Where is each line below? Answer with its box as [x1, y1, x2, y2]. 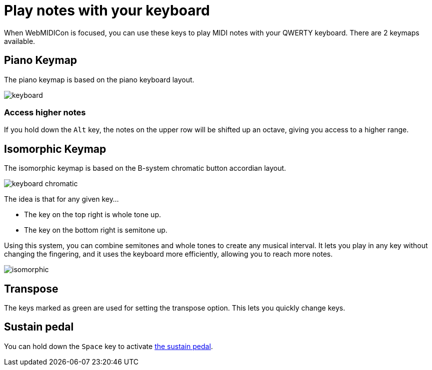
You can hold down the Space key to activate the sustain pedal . [4, 342, 213, 351]
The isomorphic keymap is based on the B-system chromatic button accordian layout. [4, 164, 286, 173]
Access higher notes [4, 107, 86, 117]
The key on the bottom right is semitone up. [24, 226, 167, 235]
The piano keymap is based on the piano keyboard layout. [4, 75, 194, 84]
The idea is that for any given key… [4, 195, 119, 204]
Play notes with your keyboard [4, 2, 210, 19]
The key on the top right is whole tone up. [24, 210, 161, 219]
